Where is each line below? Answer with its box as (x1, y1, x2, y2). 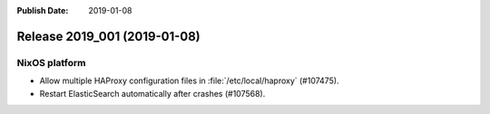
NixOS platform (16, 56, 86, 69)
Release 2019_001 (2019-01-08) (16, 28, 201, 44)
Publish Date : (16, 5, 69, 15)
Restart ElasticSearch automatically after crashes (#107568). (39, 88, 266, 99)
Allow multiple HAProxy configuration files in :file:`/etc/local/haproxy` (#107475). (39, 75, 339, 86)
